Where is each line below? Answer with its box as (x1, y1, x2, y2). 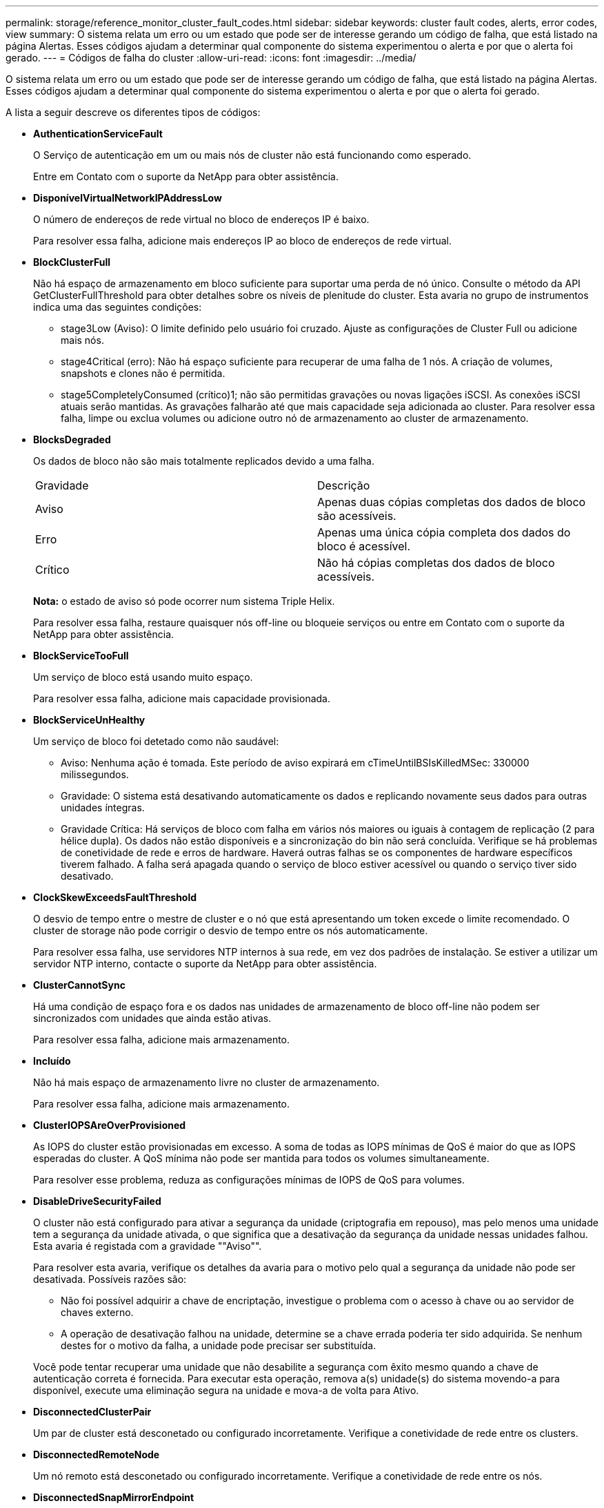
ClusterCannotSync (33, 979, 125, 991)
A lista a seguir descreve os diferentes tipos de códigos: (6, 106, 261, 118)
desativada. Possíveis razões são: (33, 1273, 187, 1285)
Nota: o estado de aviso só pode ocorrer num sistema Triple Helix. (33, 595, 335, 607)
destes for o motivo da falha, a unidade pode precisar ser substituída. (61, 1340, 376, 1351)
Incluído (33, 1055, 71, 1067)
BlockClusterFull (33, 256, 111, 268)
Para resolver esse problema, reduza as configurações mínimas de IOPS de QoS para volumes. (33, 1174, 465, 1186)
